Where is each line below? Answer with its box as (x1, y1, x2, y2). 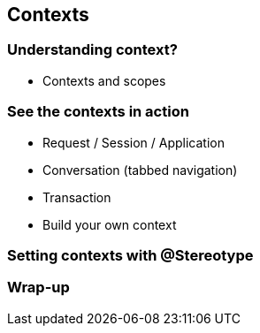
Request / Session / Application (42, 134, 225, 150)
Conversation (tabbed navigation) (42, 162, 238, 178)
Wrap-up (7, 278, 70, 297)
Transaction (42, 189, 111, 205)
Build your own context (42, 216, 177, 232)
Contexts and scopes (42, 72, 166, 88)
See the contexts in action (7, 102, 189, 121)
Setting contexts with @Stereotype (7, 246, 254, 264)
